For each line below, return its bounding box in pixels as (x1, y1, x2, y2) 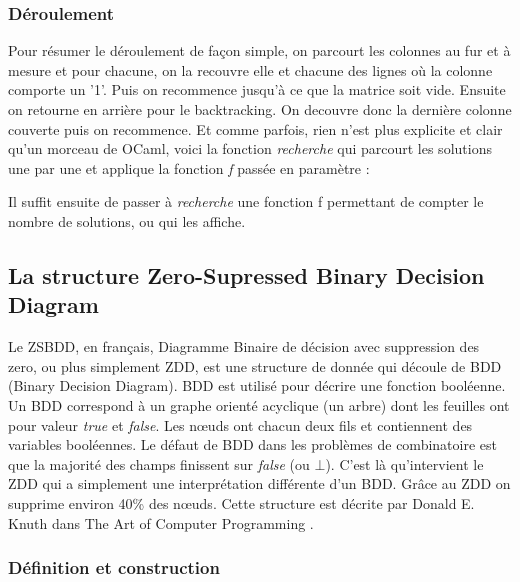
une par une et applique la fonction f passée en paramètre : (8, 157, 370, 178)
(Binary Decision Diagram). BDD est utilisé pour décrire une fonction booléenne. (8, 375, 506, 396)
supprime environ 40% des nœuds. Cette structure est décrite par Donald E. (8, 492, 475, 513)
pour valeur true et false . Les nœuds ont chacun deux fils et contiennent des (8, 414, 473, 435)
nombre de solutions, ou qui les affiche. (8, 210, 246, 231)
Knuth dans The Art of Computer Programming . (8, 512, 314, 533)
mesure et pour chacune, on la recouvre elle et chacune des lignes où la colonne (8, 59, 493, 80)
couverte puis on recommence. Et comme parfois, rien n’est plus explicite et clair (8, 118, 503, 139)
